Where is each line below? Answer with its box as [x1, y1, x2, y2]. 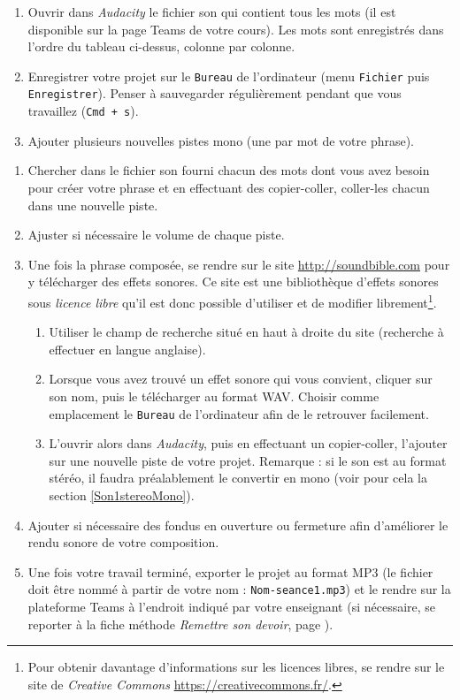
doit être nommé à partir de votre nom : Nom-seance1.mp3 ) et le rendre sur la [27, 580, 451, 598]
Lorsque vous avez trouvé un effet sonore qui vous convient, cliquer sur [49, 369, 433, 388]
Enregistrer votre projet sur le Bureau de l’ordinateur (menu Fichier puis [27, 66, 430, 85]
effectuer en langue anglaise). [49, 339, 206, 358]
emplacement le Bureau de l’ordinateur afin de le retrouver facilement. [49, 404, 429, 422]
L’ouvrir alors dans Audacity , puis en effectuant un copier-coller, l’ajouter [49, 434, 448, 453]
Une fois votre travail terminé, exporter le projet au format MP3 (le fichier [27, 562, 433, 581]
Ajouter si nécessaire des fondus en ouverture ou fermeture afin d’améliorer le [27, 515, 448, 534]
